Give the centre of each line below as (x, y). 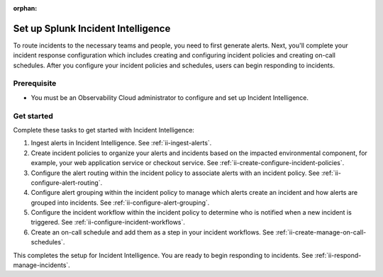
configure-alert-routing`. (67, 182)
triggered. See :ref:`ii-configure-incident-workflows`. (108, 222)
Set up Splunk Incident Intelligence (92, 28)
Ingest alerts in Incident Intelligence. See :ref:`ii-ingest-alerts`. (121, 143)
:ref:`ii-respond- (338, 255)
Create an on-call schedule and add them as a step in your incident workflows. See (152, 232)
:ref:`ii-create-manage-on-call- (321, 232)
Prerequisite (35, 84)
